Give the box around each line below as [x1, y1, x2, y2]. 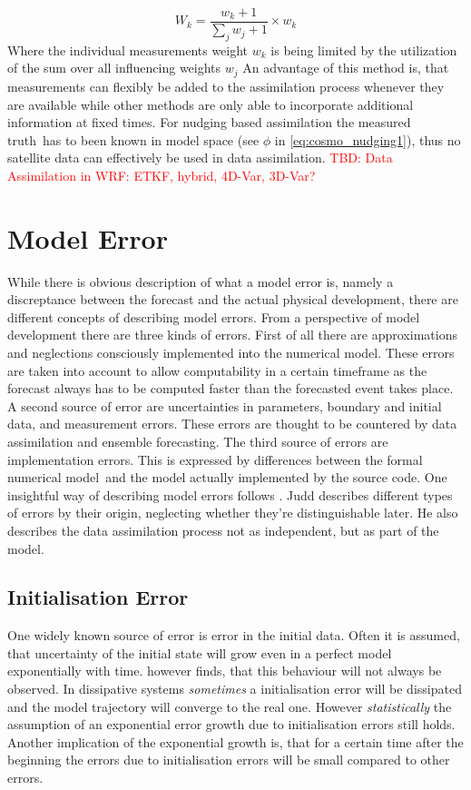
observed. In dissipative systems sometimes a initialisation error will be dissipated [7, 679, 462, 698]
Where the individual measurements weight [7, 40, 249, 59]
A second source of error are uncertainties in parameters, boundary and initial [7, 396, 442, 415]
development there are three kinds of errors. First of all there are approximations [7, 325, 457, 344]
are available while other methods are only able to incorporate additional [7, 94, 414, 114]
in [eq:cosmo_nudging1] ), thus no [274, 130, 461, 149]
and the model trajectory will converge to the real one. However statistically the [7, 696, 452, 716]
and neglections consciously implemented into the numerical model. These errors [7, 342, 455, 361]
